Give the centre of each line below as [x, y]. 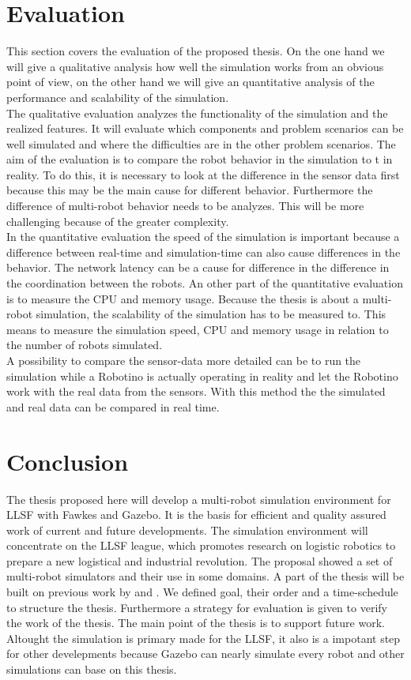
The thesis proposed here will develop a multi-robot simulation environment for [199, 499]
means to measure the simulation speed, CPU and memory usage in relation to [198, 329]
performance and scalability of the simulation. [118, 97]
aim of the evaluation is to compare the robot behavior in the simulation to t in [200, 159]
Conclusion [68, 461]
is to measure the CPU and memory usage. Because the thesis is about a [183, 298]
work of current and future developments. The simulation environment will [187, 530]
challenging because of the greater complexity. [118, 221]
